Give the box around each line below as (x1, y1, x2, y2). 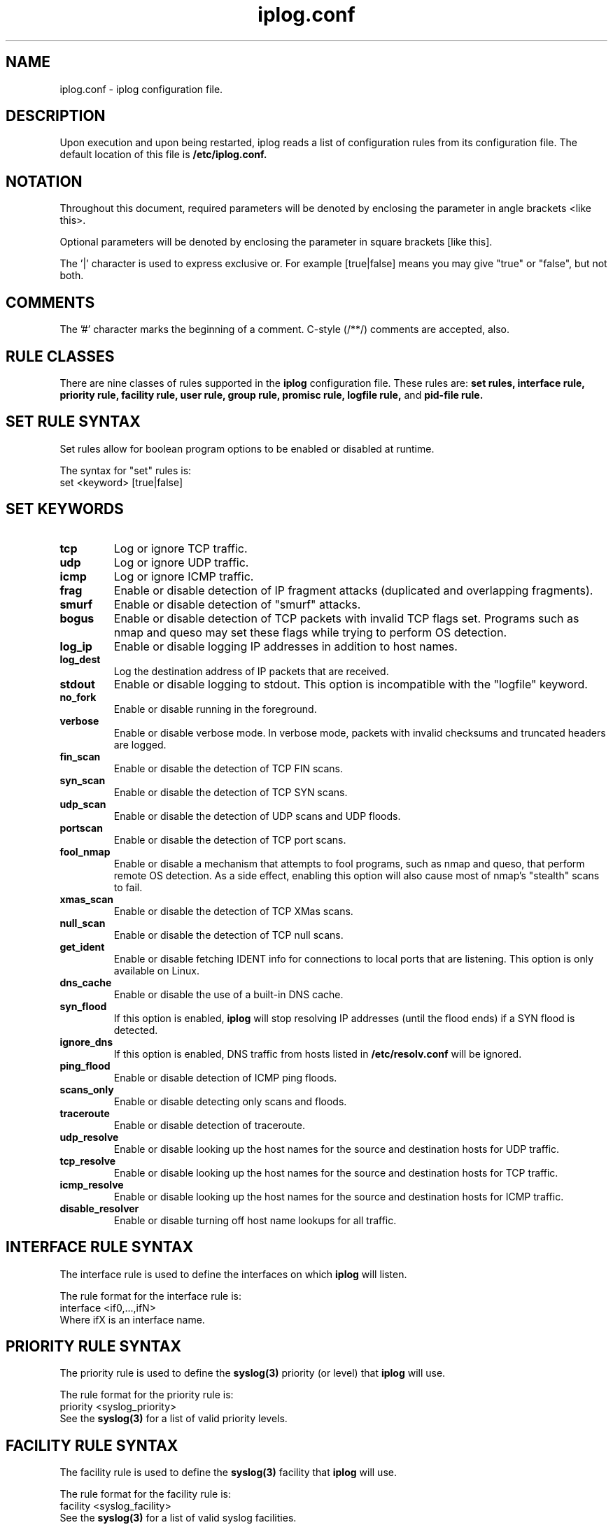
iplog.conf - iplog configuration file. (59, 83, 223, 95)
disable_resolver (59, 1202, 139, 1214)
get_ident (59, 940, 105, 953)
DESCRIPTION (6, 107, 106, 125)
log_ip (59, 639, 92, 653)
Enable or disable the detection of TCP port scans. (113, 833, 346, 846)
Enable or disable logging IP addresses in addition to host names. (113, 639, 458, 653)
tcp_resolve (59, 1154, 116, 1167)
